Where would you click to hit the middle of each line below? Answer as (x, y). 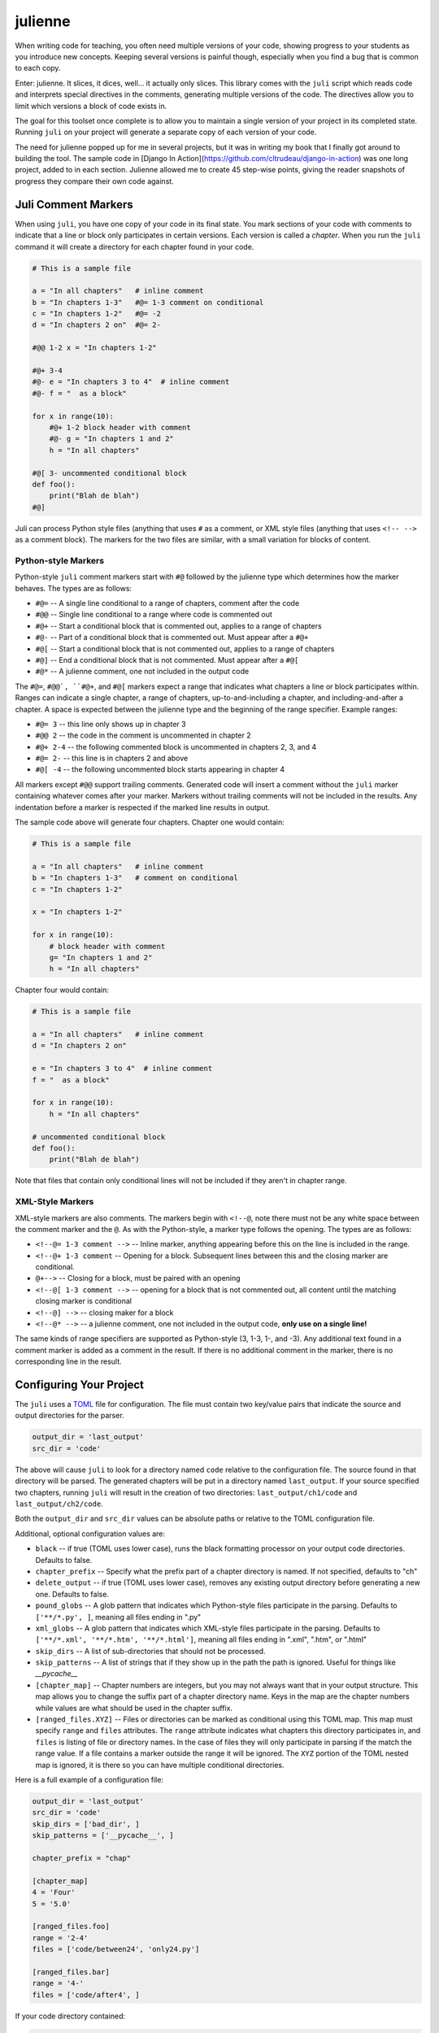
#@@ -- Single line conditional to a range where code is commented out (154, 615)
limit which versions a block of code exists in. (91, 106)
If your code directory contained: (70, 2016)
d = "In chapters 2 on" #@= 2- (97, 325)
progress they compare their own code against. (94, 181)
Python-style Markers (60, 560)
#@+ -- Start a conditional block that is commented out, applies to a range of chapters (178, 625)
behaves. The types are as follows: (74, 588)
